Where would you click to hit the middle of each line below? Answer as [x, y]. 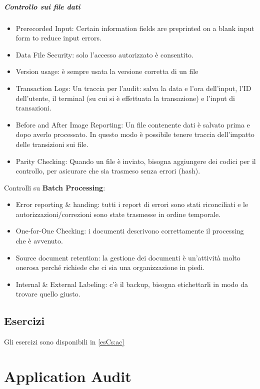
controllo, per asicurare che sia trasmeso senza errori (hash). [108, 171]
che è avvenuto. [39, 241]
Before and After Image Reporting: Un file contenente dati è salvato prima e [133, 124]
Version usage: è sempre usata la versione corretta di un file [107, 71]
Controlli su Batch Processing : [55, 187]
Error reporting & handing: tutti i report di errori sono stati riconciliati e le [132, 204]
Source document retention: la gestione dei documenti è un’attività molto [128, 257]
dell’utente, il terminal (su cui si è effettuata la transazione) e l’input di [125, 98]
